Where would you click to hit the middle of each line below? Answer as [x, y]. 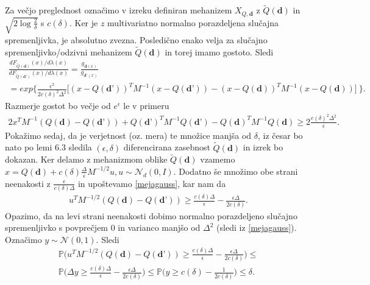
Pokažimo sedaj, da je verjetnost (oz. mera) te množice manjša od [128, 135]
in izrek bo [263, 147]
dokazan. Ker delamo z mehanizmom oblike [86, 159]
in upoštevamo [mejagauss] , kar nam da [152, 183]
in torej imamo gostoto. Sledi [219, 51]
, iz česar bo [280, 135]
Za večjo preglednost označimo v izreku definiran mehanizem [119, 10]
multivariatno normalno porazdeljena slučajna [193, 22]
